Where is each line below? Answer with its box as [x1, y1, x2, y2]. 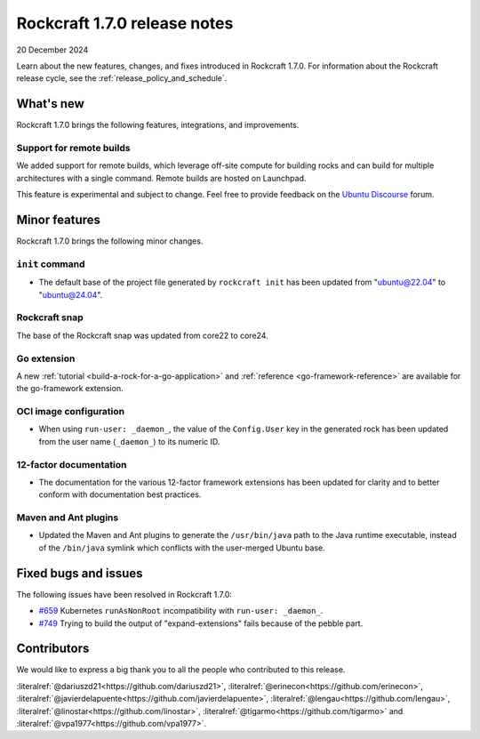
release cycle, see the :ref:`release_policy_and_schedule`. [16, 73, 228, 84]
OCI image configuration [16, 406, 125, 418]
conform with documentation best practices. [38, 489, 202, 500]
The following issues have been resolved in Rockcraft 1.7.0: [16, 589, 233, 599]
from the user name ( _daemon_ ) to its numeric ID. [38, 436, 220, 446]
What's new [16, 96, 84, 111]
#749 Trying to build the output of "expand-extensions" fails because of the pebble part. [38, 618, 364, 629]
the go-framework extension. [16, 383, 124, 394]
